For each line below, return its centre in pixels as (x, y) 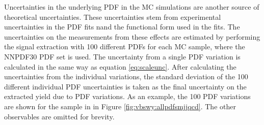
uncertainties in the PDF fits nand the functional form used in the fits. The (122, 27)
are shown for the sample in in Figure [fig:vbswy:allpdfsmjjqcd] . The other (120, 106)
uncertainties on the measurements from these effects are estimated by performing (132, 36)
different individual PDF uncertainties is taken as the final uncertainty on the (125, 86)
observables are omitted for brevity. (59, 116)
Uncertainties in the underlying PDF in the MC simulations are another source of (132, 7)
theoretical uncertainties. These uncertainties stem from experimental (113, 17)
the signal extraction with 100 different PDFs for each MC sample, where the (125, 46)
